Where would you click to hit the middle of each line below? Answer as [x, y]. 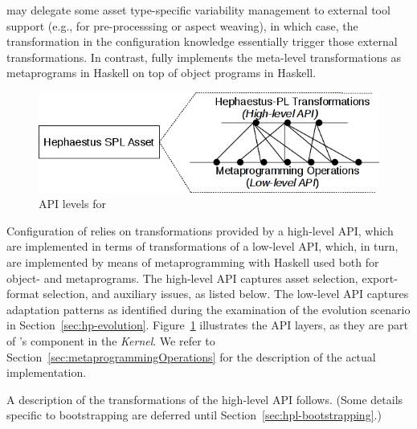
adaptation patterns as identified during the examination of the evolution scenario [208, 309]
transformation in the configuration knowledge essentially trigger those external [202, 41]
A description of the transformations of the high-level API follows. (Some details [205, 399]
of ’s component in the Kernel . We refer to [111, 341]
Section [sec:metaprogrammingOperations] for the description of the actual [191, 356]
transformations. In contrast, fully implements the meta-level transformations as [204, 57]
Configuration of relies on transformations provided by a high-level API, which [200, 230]
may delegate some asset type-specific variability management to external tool [198, 10]
